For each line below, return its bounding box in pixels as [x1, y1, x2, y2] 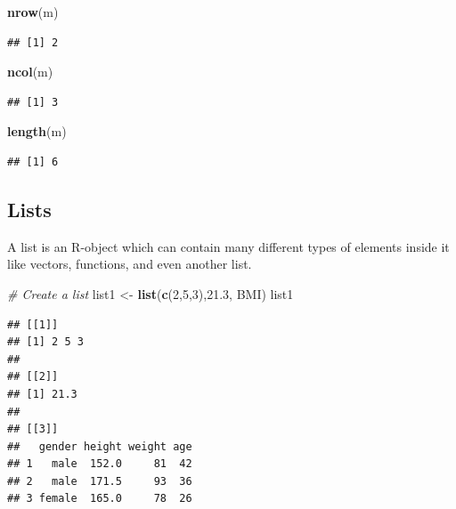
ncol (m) [7, 62, 53, 81]
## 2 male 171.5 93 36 [7, 474, 192, 488]
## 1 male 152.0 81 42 [7, 457, 192, 471]
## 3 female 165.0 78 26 [7, 492, 192, 505]
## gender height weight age [7, 440, 192, 453]
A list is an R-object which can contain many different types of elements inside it [7, 237, 450, 255]
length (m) [7, 122, 67, 141]
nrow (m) [7, 3, 59, 20]
